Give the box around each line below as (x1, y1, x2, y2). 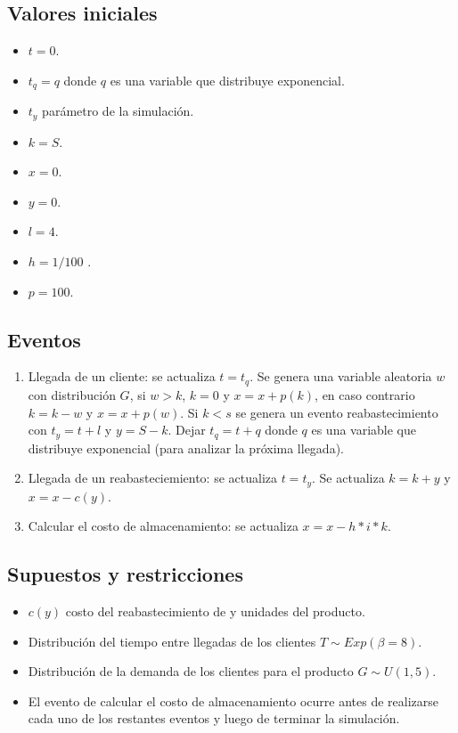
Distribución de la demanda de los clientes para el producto (28, 662, 354, 680)
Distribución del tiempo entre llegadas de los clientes (28, 631, 316, 650)
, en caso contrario (315, 385, 415, 403)
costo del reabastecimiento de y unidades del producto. (65, 602, 365, 620)
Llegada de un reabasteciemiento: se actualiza (28, 468, 277, 487)
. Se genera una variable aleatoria (249, 367, 432, 386)
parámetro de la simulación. (42, 102, 194, 120)
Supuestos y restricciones (7, 560, 243, 588)
